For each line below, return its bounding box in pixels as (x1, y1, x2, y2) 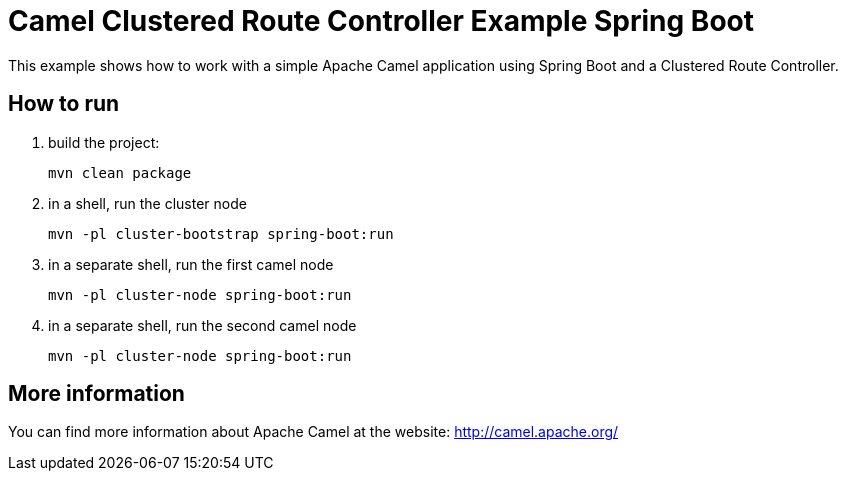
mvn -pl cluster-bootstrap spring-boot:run (48, 225, 394, 242)
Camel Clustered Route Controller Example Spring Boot (8, 4, 754, 38)
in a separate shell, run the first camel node (48, 255, 334, 273)
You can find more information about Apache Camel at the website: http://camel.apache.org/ (8, 423, 619, 441)
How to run (8, 91, 120, 117)
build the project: (48, 133, 160, 151)
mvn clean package (48, 164, 192, 181)
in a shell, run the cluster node (48, 194, 247, 212)
